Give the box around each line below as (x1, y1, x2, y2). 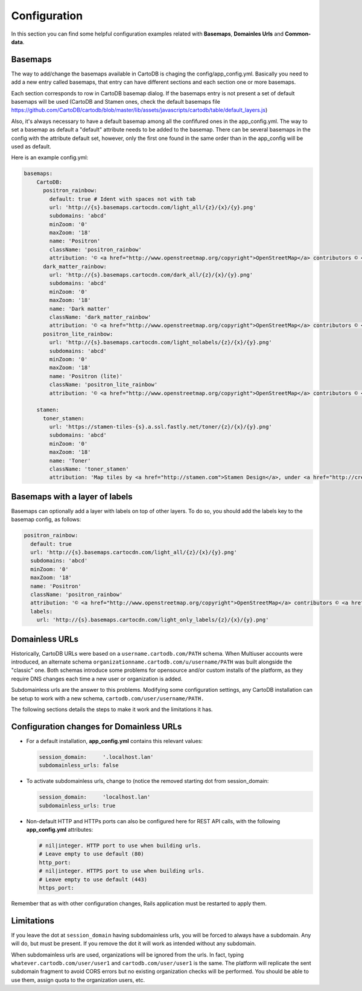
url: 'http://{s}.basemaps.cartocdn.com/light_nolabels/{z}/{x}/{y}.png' (49, 339, 273, 346)
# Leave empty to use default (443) (39, 876, 148, 883)
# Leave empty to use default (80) (39, 850, 144, 858)
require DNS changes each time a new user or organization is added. (11, 675, 183, 682)
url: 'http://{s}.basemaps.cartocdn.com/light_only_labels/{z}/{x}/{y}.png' (36, 616, 269, 624)
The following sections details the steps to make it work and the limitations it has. (11, 706, 213, 713)
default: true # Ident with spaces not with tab (49, 195, 196, 202)
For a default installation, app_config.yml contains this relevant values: (26, 737, 203, 744)
